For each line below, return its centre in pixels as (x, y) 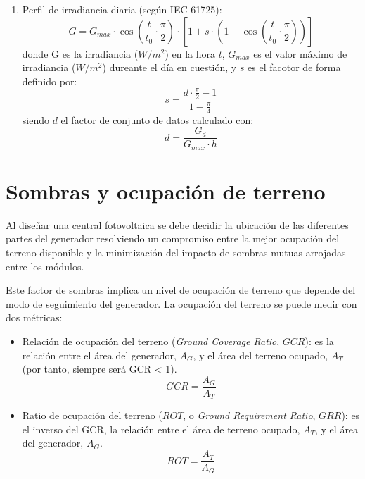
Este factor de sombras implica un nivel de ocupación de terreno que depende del (181, 290)
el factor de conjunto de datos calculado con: (157, 119)
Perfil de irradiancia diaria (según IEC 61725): (122, 9)
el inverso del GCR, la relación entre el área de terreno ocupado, (161, 429)
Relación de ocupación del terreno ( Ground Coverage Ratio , (151, 341)
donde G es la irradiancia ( (80, 53)
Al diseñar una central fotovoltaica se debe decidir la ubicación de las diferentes (177, 224)
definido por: (50, 81)
